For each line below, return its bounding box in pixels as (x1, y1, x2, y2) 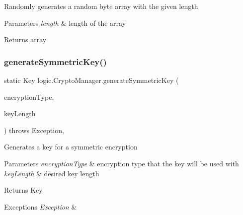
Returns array (4, 34, 47, 45)
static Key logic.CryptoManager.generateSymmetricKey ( (4, 75, 179, 85)
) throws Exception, (4, 125, 64, 135)
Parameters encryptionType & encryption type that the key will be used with (4, 158, 239, 168)
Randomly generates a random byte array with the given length (4, 1, 198, 11)
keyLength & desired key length (4, 168, 99, 178)
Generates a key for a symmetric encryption (4, 142, 138, 152)
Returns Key (4, 185, 43, 195)
